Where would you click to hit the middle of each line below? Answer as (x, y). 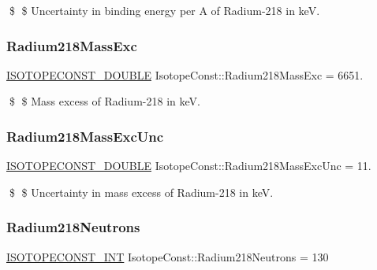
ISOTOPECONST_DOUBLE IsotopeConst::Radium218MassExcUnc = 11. (189, 166)
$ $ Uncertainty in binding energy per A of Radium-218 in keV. (164, 10)
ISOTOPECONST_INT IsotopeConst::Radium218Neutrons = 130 (168, 256)
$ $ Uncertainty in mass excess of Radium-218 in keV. (141, 192)
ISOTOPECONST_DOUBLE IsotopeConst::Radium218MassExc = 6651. (185, 74)
